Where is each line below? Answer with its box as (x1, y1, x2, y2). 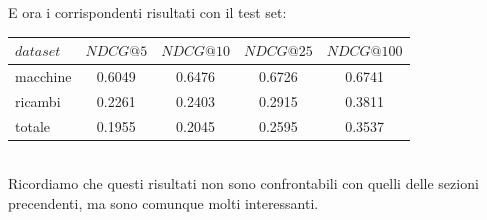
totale (15, 115, 50, 136)
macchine (15, 65, 72, 86)
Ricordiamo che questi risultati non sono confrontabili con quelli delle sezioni (8, 173, 479, 194)
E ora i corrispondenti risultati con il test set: (8, 2, 287, 22)
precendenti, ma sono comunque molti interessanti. (8, 192, 319, 213)
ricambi (15, 90, 61, 111)
